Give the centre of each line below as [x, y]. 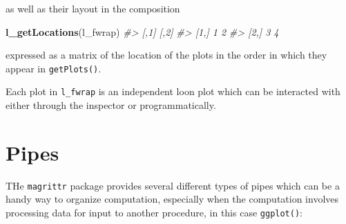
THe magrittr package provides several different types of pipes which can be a [173, 185]
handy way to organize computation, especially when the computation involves [172, 199]
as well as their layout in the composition [93, 8]
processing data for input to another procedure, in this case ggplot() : [154, 213]
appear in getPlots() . [54, 68]
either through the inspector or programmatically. [111, 105]
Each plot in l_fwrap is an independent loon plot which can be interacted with [173, 91]
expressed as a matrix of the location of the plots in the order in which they [166, 55]
